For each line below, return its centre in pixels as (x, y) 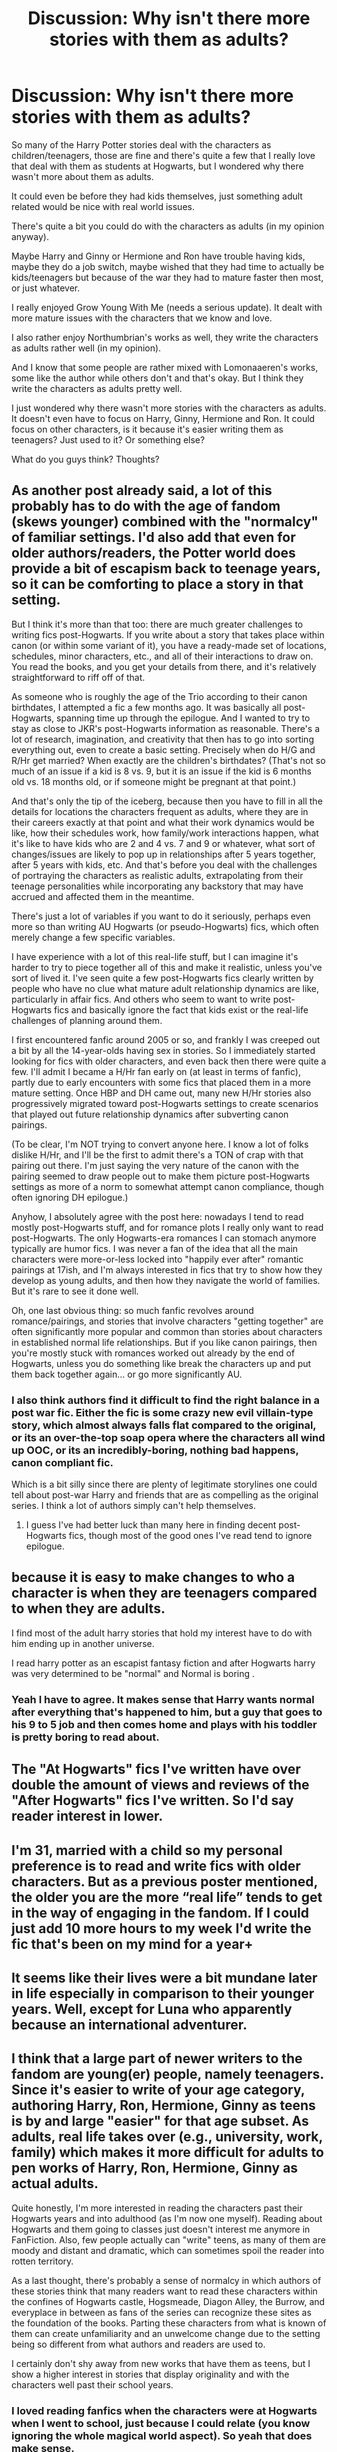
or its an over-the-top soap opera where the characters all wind (168, 1437)
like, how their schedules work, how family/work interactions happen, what (165, 833)
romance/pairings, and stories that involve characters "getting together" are (167, 1321)
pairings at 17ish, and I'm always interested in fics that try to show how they (167, 1269)
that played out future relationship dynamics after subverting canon (150, 1114)
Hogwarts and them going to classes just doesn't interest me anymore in (161, 2229)
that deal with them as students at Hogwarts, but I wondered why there (157, 166)
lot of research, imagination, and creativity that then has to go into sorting (162, 739)
